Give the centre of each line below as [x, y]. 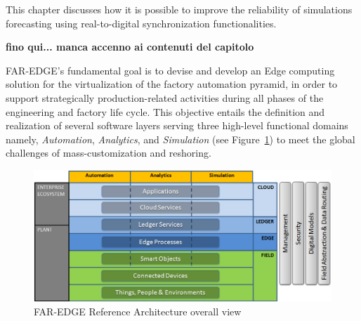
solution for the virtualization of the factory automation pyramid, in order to [172, 84]
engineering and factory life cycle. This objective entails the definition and [165, 111]
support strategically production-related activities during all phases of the [165, 97]
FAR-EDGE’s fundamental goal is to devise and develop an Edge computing [170, 70]
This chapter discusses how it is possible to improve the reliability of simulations [179, 9]
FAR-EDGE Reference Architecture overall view [138, 311]
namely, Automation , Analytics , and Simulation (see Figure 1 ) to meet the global [180, 139]
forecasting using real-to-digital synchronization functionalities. [141, 23]
